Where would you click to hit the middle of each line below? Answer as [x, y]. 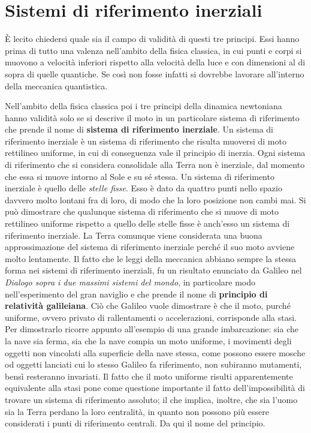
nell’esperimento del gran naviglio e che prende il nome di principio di [136, 294]
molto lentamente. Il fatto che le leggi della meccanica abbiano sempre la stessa [150, 258]
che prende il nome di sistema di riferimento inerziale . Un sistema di [139, 129]
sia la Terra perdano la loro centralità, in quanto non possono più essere [137, 411]
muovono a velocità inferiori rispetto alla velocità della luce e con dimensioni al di [155, 62]
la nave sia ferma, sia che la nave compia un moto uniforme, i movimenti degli [148, 340]
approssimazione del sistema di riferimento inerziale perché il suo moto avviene [150, 247]
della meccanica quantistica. [56, 85]
